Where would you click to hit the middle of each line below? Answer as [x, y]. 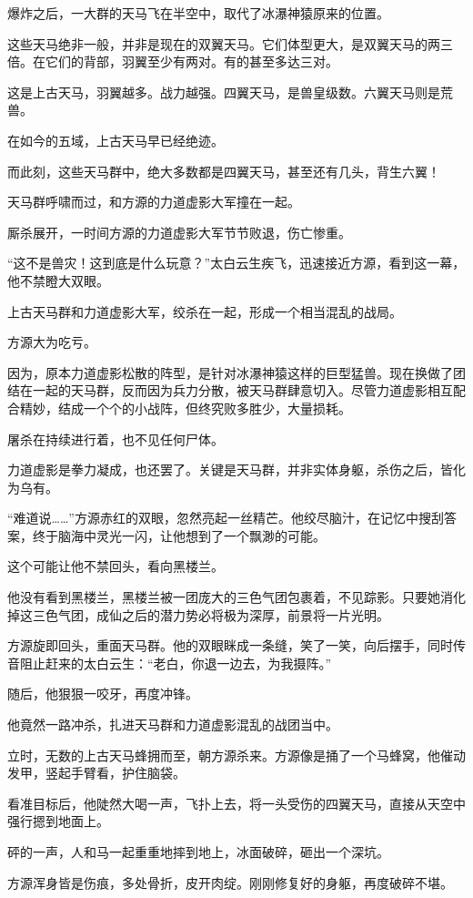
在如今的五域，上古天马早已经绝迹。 [116, 140]
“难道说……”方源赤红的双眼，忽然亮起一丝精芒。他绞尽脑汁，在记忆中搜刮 [226, 518]
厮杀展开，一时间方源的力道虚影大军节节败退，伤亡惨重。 [179, 232]
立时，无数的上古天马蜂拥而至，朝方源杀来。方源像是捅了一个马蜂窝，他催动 [236, 755]
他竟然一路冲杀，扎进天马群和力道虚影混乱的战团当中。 [173, 725]
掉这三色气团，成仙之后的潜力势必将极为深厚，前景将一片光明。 [198, 614]
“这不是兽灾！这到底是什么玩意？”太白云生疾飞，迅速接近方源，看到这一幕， [236, 263]
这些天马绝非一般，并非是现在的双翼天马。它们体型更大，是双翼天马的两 [224, 43]
